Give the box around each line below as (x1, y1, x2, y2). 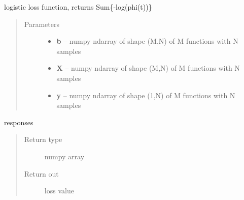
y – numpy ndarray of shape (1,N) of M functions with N (56, 90, 235, 100)
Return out (24, 168, 59, 179)
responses (4, 117, 33, 127)
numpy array (44, 151, 85, 161)
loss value (44, 185, 74, 196)
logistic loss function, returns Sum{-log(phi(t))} (4, 2, 152, 12)
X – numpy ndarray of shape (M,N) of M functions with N (56, 63, 240, 73)
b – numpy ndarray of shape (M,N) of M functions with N (56, 36, 238, 46)
